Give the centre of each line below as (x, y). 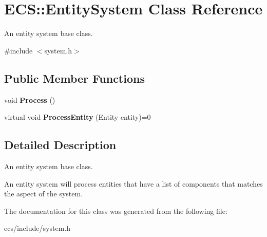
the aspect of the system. (44, 194)
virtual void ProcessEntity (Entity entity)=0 (78, 117)
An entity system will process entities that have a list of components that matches (133, 183)
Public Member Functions (74, 78)
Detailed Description (60, 145)
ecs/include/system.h (37, 228)
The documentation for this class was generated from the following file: (116, 211)
